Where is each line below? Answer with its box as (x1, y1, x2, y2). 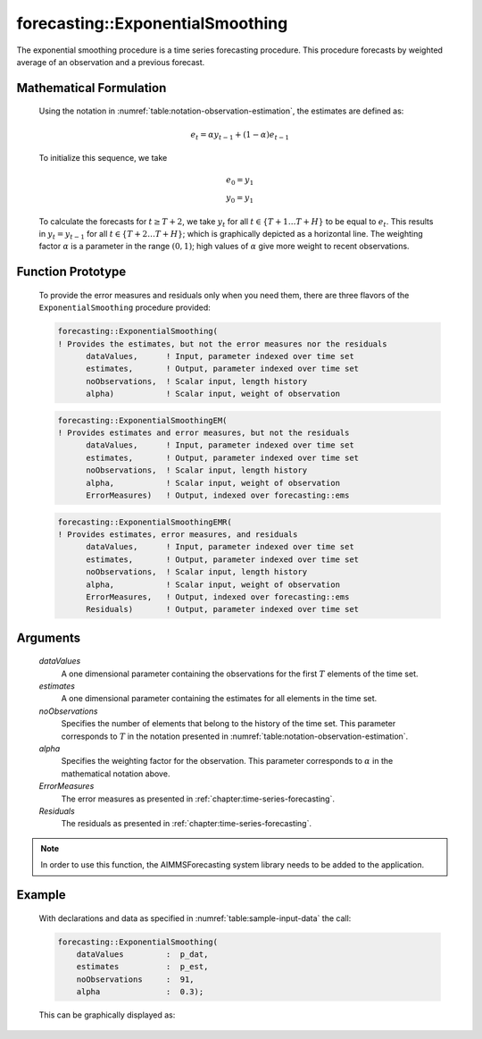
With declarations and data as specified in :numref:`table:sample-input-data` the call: (38, 912, 352, 924)
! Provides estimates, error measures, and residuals (57, 529, 298, 540)
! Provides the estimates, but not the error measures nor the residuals (57, 339, 387, 348)
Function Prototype (16, 264, 127, 280)
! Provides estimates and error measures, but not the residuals (57, 428, 350, 438)
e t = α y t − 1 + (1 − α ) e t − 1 (190, 130, 290, 142)
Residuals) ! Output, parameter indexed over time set (86, 604, 360, 615)
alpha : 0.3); (76, 987, 204, 997)
